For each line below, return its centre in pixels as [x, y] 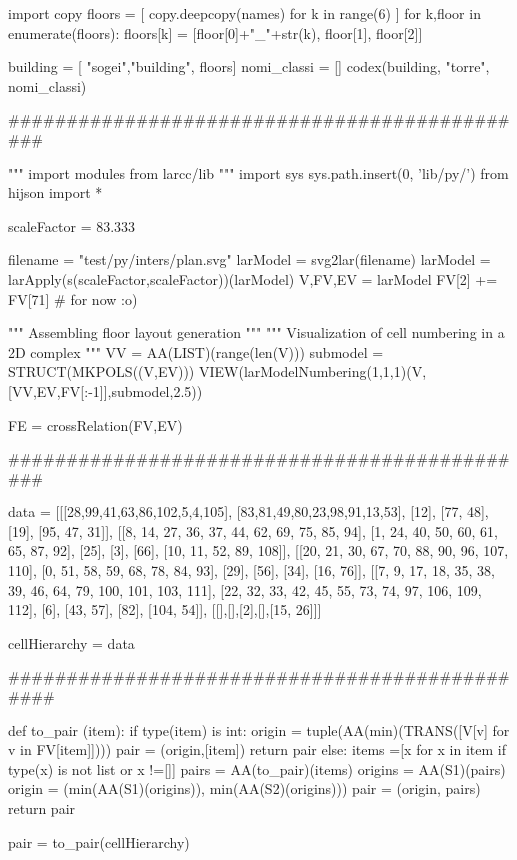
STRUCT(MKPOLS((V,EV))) [101, 371]
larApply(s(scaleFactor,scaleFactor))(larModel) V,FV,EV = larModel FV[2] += [253, 278]
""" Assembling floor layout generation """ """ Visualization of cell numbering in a [256, 332]
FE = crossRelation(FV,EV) [95, 424]
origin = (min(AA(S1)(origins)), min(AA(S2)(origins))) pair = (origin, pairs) [244, 788]
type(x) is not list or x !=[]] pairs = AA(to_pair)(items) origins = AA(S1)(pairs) [257, 768]
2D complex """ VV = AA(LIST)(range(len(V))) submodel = [196, 351]
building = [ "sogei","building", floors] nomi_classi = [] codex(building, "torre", [249, 66]
